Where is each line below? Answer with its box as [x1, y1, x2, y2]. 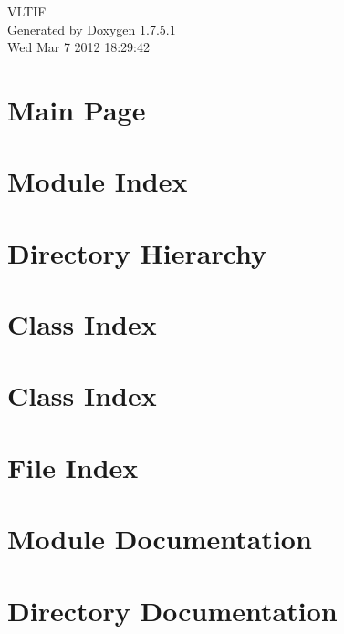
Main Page [7, 90, 146, 128]
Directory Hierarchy [7, 234, 267, 271]
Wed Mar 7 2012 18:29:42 [7, 37, 150, 57]
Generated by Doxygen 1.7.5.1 [7, 19, 176, 38]
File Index [7, 448, 139, 485]
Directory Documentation [7, 591, 338, 629]
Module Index [7, 162, 188, 200]
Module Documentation [7, 520, 312, 557]
